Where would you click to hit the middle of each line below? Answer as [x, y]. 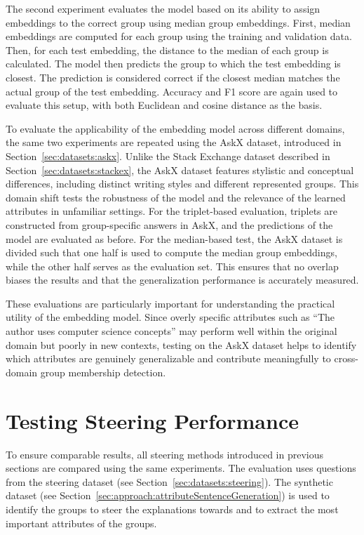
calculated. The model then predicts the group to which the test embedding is [173, 64]
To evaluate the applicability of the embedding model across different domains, [175, 128]
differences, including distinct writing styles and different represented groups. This [182, 184]
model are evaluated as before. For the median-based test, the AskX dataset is [174, 238]
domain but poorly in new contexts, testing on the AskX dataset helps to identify [181, 344]
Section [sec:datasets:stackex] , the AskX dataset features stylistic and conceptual [180, 170]
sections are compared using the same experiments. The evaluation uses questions [181, 468]
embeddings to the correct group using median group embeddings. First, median [178, 22]
